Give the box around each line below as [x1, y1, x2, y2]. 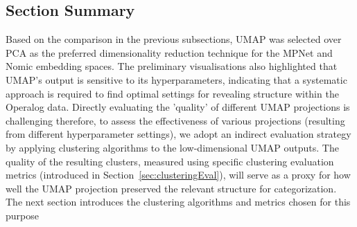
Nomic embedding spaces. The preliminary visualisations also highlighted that [6, 59, 338, 73]
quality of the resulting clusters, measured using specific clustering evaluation [6, 154, 334, 168]
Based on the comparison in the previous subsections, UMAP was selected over [6, 32, 342, 46]
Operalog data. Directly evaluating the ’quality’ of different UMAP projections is [6, 100, 350, 114]
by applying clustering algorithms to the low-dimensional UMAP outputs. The [6, 140, 339, 154]
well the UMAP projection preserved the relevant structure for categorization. [6, 181, 337, 195]
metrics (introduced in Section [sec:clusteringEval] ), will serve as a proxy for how [6, 167, 351, 182]
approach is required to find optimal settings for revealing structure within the [6, 86, 339, 100]
